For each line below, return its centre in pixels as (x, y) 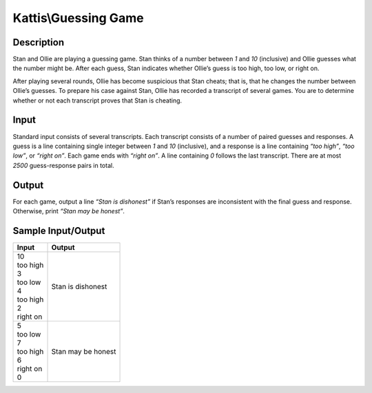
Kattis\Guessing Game (78, 18)
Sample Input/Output (59, 231)
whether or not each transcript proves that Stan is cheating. (97, 100)
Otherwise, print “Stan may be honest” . (69, 211)
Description (39, 42)
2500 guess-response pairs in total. (63, 165)
